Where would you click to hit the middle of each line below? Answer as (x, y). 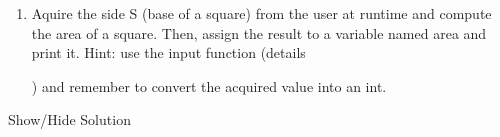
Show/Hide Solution (69, 119)
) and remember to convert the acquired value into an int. (209, 85)
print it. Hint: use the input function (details (168, 52)
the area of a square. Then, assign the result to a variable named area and (259, 32)
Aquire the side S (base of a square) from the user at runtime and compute (261, 13)
